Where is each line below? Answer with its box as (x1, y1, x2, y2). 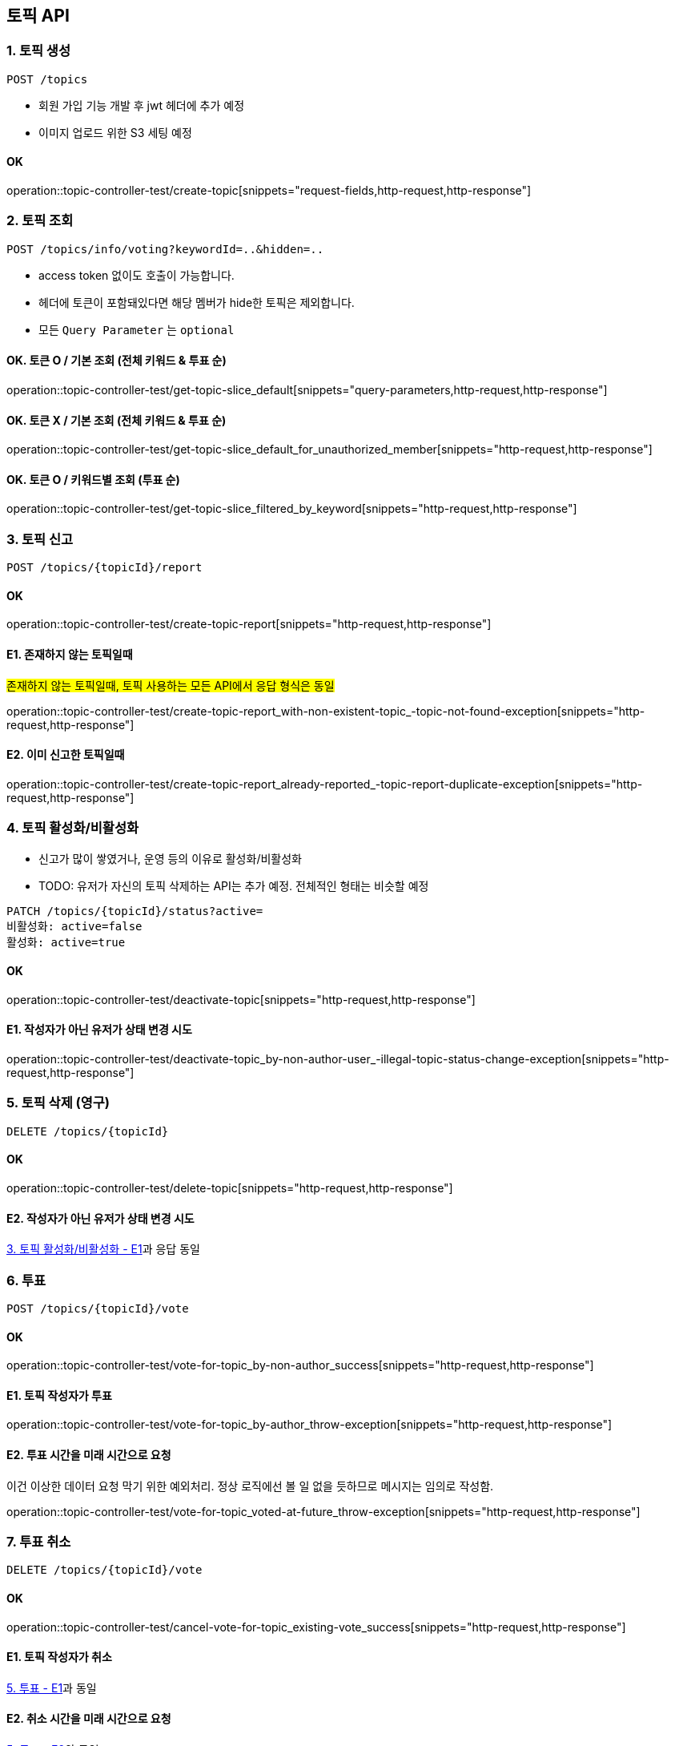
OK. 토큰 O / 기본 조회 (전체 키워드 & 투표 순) (6, 353, 227, 368)
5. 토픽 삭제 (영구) (6, 1095, 110, 1111)
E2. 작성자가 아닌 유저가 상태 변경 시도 (6, 1211, 195, 1225)
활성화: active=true (6, 935, 126, 949)
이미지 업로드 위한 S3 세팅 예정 (38, 125, 192, 139)
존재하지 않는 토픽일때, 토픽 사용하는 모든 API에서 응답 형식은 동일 (6, 678, 335, 692)
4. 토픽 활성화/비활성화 (6, 820, 139, 837)
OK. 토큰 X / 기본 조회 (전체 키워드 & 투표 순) (6, 413, 227, 427)
